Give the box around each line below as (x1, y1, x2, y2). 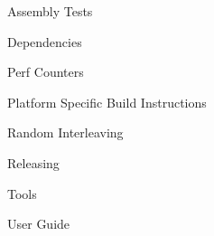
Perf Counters (7, 62, 84, 81)
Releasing (7, 153, 60, 172)
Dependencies (7, 32, 82, 51)
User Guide (7, 214, 70, 233)
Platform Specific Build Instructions (7, 92, 207, 111)
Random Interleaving (7, 123, 124, 142)
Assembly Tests (7, 2, 93, 20)
